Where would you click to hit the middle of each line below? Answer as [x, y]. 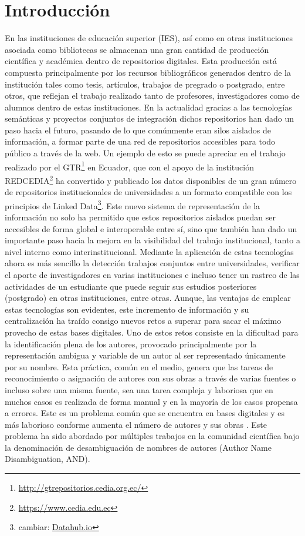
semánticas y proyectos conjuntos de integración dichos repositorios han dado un [150, 118]
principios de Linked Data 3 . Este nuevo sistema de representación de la [133, 205]
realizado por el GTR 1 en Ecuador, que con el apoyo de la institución [129, 166]
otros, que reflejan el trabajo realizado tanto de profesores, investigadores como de [152, 96]
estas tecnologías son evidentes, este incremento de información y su [127, 309]
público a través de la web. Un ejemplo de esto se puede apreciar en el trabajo [145, 153]
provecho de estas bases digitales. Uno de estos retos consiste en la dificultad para [152, 332]
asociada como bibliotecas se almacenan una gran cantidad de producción [137, 49]
